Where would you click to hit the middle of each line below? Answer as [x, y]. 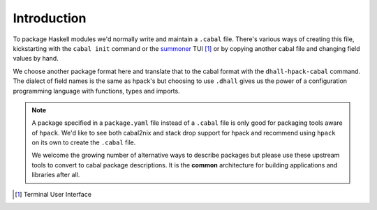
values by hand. [36, 59]
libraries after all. [56, 175]
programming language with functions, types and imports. [97, 91]
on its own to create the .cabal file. [84, 142]
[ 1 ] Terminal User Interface [53, 194]
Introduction [50, 18]
